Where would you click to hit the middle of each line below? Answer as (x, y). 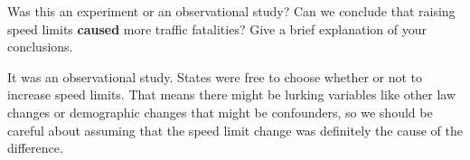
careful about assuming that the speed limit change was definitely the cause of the (235, 130)
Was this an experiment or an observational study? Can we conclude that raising (231, 11)
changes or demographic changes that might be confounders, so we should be (220, 112)
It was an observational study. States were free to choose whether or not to (215, 76)
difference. (35, 148)
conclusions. (40, 47)
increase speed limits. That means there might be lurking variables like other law (231, 94)
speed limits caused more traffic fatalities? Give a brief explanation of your (217, 28)
